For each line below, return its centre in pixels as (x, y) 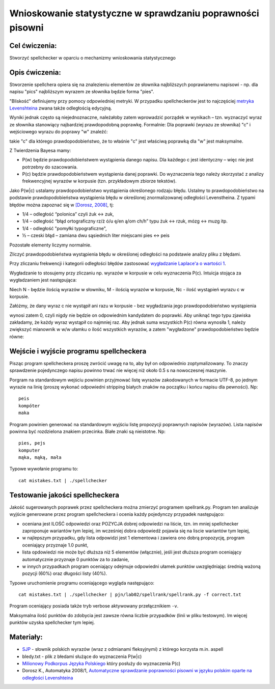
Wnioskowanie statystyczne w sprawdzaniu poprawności (134, 13)
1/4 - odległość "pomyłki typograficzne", (64, 228)
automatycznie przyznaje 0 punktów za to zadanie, (76, 559)
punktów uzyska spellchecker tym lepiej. (52, 623)
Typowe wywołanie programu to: (44, 469)
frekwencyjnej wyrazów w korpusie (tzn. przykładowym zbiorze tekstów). (99, 181)
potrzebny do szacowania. (50, 167)
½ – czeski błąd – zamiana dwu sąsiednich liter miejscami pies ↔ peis (96, 236)
